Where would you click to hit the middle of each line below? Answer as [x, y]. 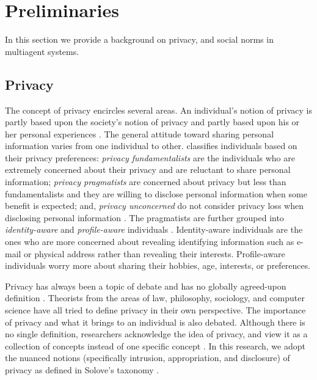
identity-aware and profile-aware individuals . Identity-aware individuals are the [154, 229]
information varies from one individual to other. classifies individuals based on [151, 146]
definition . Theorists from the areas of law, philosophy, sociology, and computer [155, 298]
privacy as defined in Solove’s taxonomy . [82, 369]
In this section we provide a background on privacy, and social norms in [139, 39]
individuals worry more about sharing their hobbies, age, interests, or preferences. [158, 265]
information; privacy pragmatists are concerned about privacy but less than [146, 182]
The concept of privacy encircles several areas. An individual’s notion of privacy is [159, 110]
